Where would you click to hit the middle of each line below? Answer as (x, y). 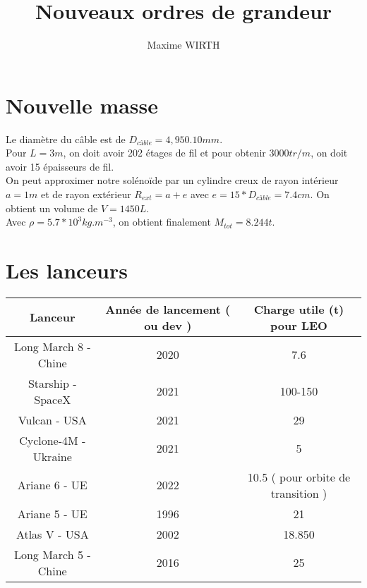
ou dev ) (168, 325)
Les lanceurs (67, 270)
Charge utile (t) (299, 309)
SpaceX (53, 399)
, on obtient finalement (162, 222)
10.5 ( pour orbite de (299, 477)
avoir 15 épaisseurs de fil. (60, 166)
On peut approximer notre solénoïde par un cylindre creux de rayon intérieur (172, 180)
